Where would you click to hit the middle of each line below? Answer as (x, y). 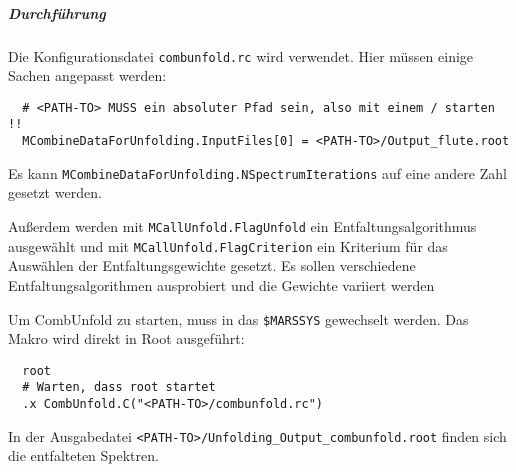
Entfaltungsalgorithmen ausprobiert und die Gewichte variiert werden (221, 284)
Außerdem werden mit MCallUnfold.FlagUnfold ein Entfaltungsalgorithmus (242, 226)
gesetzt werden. (55, 192)
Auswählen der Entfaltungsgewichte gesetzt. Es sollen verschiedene (212, 265)
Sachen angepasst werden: (87, 75)
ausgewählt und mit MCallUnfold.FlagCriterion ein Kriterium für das (228, 245)
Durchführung (57, 12)
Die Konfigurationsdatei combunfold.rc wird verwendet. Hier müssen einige (241, 55)
